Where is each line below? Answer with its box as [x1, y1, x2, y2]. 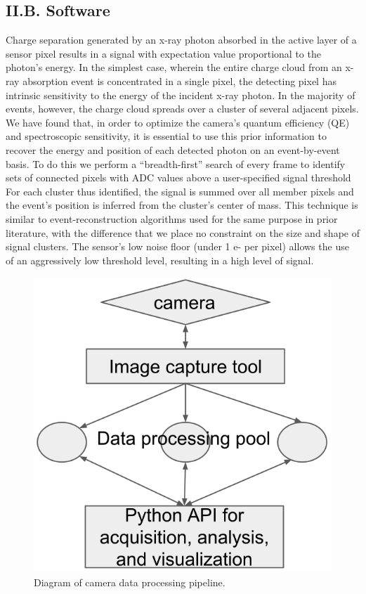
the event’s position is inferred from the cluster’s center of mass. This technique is [6, 198, 358, 212]
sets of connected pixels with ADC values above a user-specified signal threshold [6, 170, 351, 185]
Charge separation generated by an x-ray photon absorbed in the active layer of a [6, 32, 357, 47]
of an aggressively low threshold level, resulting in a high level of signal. [6, 252, 314, 267]
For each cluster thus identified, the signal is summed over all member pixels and [6, 183, 354, 198]
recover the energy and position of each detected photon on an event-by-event [6, 142, 340, 157]
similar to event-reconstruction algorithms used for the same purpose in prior [6, 211, 338, 226]
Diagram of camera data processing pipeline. [34, 575, 226, 590]
